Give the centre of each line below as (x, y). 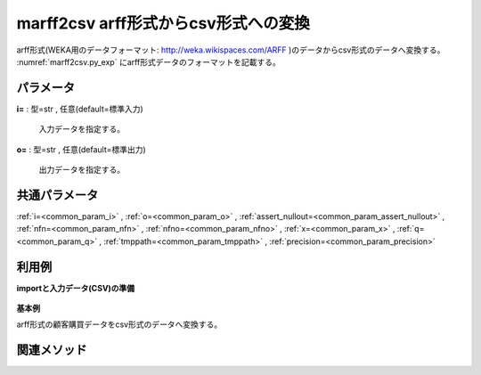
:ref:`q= (411, 229)
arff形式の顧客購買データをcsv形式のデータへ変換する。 (119, 324)
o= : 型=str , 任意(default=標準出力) (81, 149)
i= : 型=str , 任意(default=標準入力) (80, 109)
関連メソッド (52, 351)
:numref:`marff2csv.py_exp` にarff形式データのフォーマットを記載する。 (148, 61)
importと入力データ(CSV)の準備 (76, 288)
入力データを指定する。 (82, 129)
